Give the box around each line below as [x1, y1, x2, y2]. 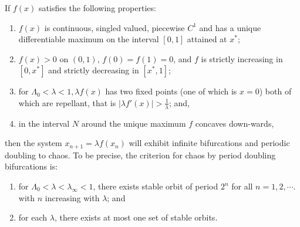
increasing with [45, 191, 100, 204]
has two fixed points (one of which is [105, 85, 237, 97]
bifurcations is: [5, 160, 58, 172]
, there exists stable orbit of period [93, 180, 218, 192]
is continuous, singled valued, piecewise [44, 21, 185, 33]
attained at [187, 33, 227, 45]
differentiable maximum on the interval [18, 33, 159, 45]
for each [18, 211, 48, 223]
